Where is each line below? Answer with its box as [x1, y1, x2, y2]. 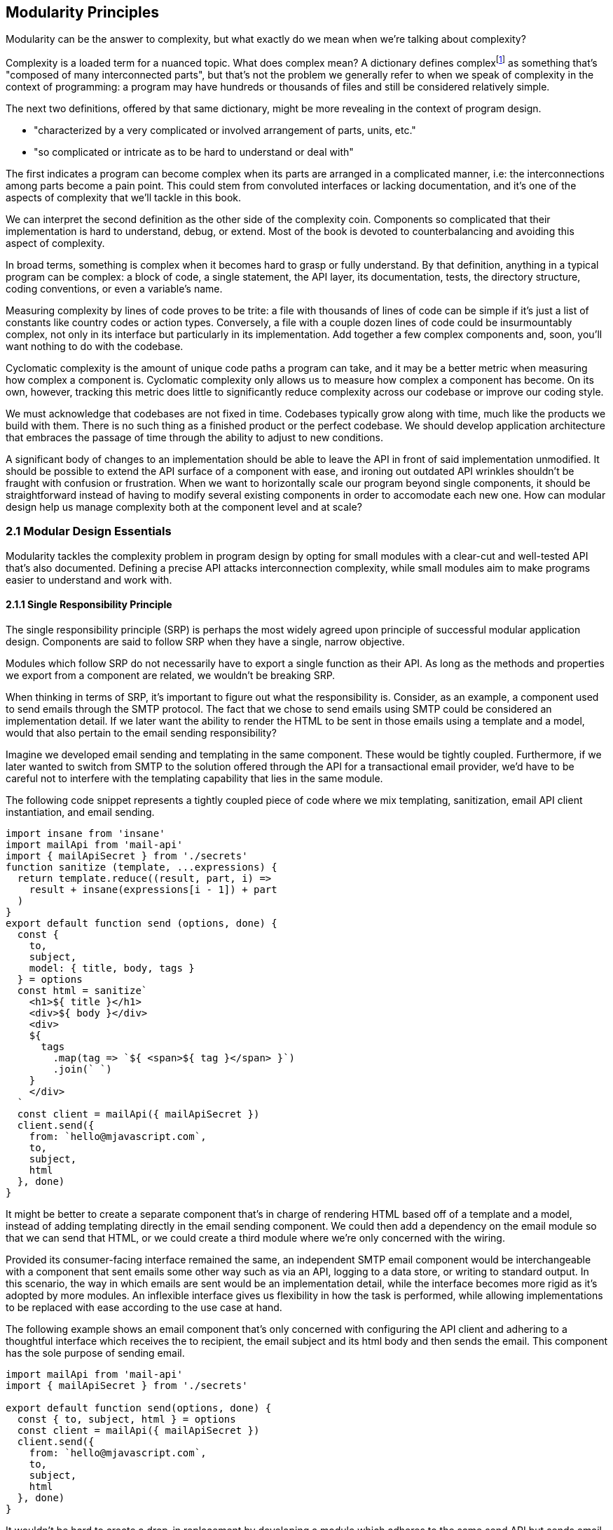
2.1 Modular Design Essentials [6, 524, 172, 539]
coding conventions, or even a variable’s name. [6, 283, 223, 295]
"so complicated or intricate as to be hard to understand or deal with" [34, 146, 354, 159]
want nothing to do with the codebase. [6, 340, 184, 353]
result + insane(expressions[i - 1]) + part [29, 884, 277, 896]
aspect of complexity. [6, 237, 105, 250]
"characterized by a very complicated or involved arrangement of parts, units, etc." [34, 124, 416, 137]
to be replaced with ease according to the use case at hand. [6, 1301, 282, 1314]
